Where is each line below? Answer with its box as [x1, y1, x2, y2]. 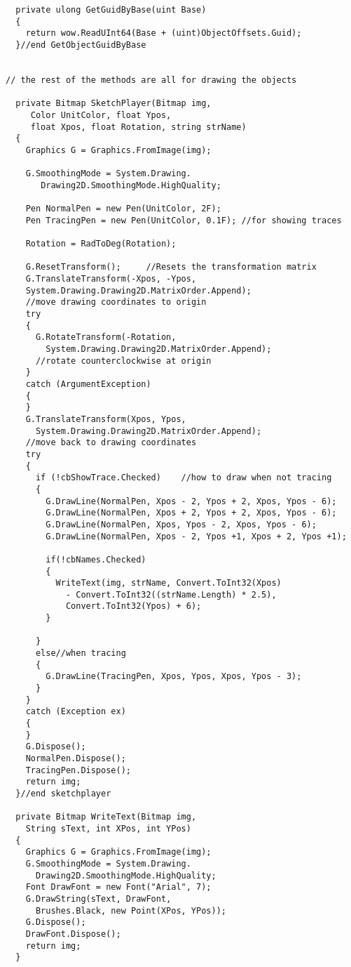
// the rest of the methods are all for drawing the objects [6, 74, 297, 85]
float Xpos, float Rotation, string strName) [30, 121, 247, 132]
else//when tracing [35, 648, 126, 659]
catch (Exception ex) [25, 706, 126, 717]
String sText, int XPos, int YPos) [25, 823, 191, 834]
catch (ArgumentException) [25, 379, 151, 389]
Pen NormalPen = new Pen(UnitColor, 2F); [25, 204, 221, 214]
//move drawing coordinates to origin [25, 297, 207, 308]
